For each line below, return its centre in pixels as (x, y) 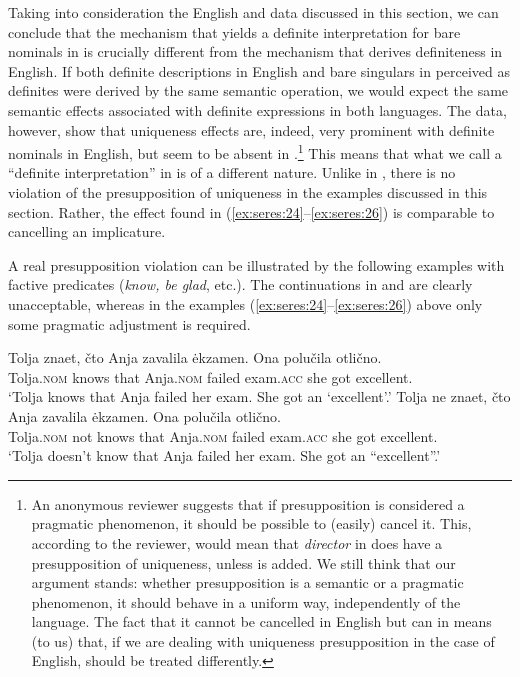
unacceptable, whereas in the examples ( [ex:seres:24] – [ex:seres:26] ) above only (245, 303)
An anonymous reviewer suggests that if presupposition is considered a (248, 503)
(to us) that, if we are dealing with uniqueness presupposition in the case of (263, 640)
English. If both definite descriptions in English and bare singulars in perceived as (259, 70)
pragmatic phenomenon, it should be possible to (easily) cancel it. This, (251, 523)
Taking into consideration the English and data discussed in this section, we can (253, 12)
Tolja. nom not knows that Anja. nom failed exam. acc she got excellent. (223, 435)
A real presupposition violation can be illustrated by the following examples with (256, 264)
